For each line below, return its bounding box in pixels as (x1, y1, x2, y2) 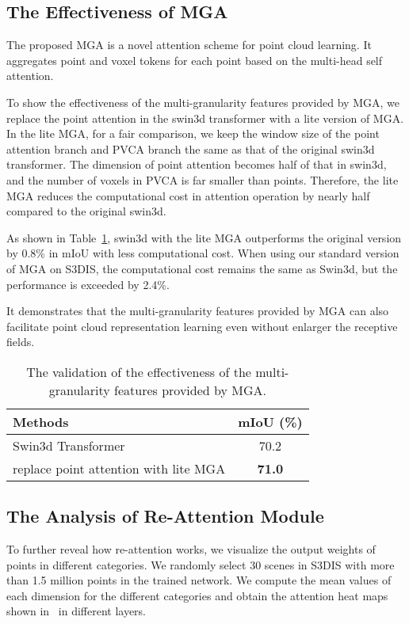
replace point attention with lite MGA (13, 458, 226, 478)
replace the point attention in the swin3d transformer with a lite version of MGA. (6, 109, 404, 126)
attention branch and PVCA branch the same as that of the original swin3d (6, 140, 375, 157)
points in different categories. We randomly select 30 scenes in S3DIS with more (6, 556, 395, 573)
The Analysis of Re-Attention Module (6, 504, 324, 528)
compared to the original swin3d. (6, 203, 166, 219)
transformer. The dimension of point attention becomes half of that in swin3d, (6, 156, 387, 173)
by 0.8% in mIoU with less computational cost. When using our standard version (6, 245, 399, 261)
